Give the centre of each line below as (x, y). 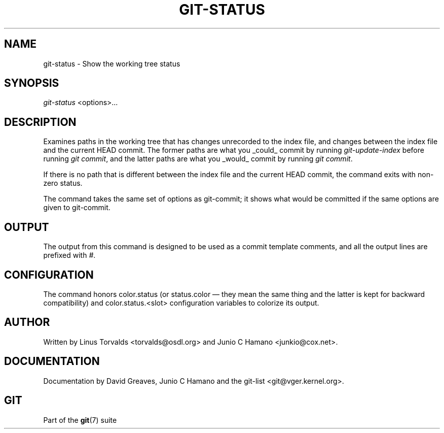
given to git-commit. (77, 208)
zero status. (63, 183)
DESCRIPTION (40, 122)
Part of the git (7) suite (80, 420)
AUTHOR (27, 322)
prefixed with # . (69, 255)
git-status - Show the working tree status (112, 63)
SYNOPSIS (32, 83)
